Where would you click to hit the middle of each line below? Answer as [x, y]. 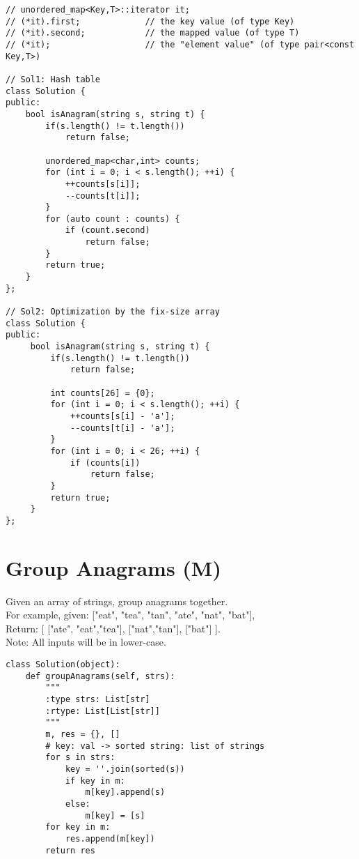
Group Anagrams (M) [113, 567]
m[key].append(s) [125, 792]
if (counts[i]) [105, 463]
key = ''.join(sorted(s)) [125, 769]
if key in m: [95, 781]
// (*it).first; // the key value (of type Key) [150, 21]
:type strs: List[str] [98, 699]
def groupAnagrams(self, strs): [100, 676]
